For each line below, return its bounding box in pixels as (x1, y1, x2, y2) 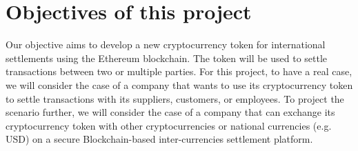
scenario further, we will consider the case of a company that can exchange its (6, 105, 335, 119)
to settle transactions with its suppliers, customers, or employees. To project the (6, 91, 344, 105)
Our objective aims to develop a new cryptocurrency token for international (6, 37, 326, 52)
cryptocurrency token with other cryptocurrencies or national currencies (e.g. (6, 118, 332, 132)
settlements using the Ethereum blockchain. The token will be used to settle (6, 50, 328, 65)
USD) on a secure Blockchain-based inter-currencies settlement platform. (6, 132, 313, 146)
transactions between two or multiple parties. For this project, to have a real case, (6, 64, 352, 79)
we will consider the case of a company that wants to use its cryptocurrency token (6, 77, 353, 92)
